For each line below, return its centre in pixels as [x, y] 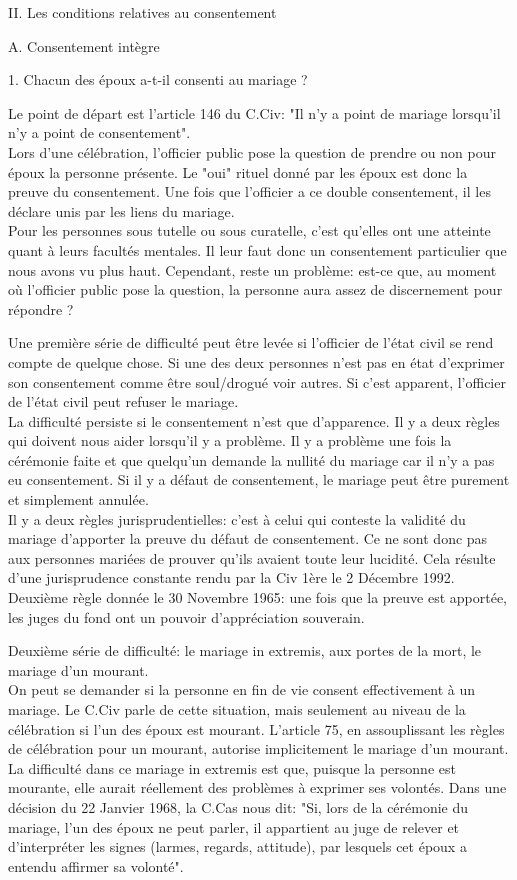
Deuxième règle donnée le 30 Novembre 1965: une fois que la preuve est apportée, [257, 597]
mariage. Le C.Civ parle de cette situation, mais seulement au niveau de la [237, 709]
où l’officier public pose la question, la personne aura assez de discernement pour [255, 289]
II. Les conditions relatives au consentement [142, 12]
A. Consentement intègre [84, 45]
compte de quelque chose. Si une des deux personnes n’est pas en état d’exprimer [256, 361]
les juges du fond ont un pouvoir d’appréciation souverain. [186, 616]
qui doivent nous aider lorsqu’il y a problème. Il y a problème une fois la [230, 440]
